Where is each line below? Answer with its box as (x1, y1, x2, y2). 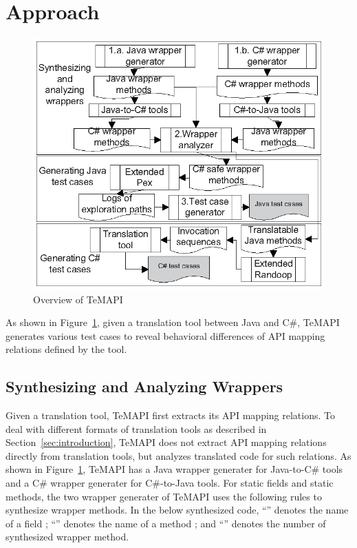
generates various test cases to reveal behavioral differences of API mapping (6, 328, 325, 343)
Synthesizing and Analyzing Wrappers (6, 376, 283, 397)
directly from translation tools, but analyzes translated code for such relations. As (6, 448, 351, 463)
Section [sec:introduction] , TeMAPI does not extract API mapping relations (6, 435, 327, 449)
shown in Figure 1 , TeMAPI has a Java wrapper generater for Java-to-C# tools (6, 462, 343, 476)
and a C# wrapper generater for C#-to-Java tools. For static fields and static (6, 476, 334, 490)
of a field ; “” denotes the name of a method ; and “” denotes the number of (6, 516, 326, 530)
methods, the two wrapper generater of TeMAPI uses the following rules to (6, 489, 322, 503)
